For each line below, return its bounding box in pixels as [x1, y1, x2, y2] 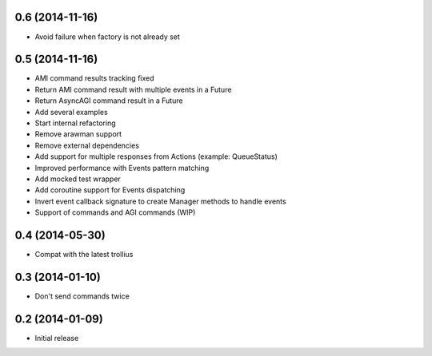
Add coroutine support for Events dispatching [34, 185, 186, 195]
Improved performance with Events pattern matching [34, 163, 210, 172]
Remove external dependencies [34, 140, 140, 150]
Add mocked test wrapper [34, 174, 122, 184]
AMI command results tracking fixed [34, 73, 155, 83]
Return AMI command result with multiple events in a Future [34, 85, 232, 94]
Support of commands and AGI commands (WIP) [34, 208, 196, 217]
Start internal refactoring [34, 118, 116, 128]
